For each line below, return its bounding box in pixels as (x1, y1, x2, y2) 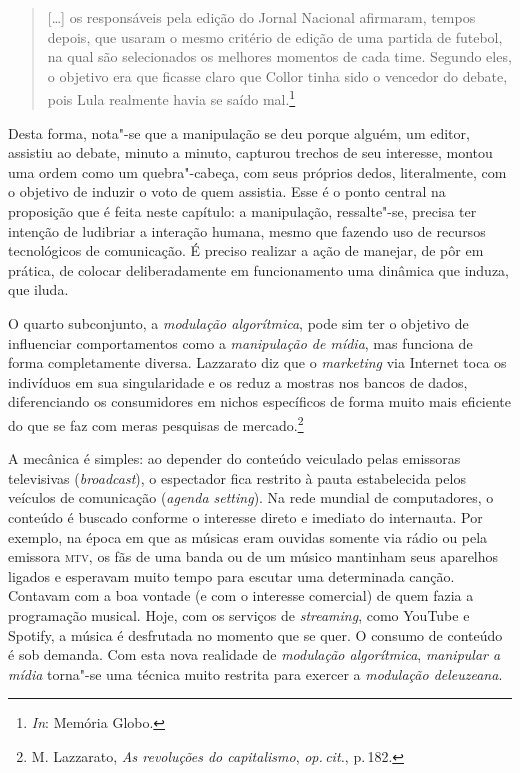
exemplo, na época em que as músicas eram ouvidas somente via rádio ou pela (8, 526, 488, 547)
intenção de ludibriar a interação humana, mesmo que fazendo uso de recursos (8, 220, 486, 241)
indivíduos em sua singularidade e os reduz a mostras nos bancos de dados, (8, 371, 468, 392)
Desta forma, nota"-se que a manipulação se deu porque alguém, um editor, (8, 122, 470, 143)
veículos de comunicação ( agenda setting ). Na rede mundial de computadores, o (8, 487, 494, 508)
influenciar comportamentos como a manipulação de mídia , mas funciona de (8, 332, 473, 353)
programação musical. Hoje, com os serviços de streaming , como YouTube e (8, 604, 470, 625)
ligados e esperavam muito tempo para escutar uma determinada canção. (8, 565, 455, 586)
